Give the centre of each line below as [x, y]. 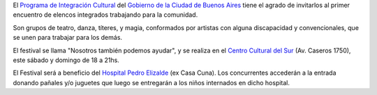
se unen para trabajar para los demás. [67, 38]
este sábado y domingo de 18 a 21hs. [66, 60]
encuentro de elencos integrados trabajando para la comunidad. [105, 15]
